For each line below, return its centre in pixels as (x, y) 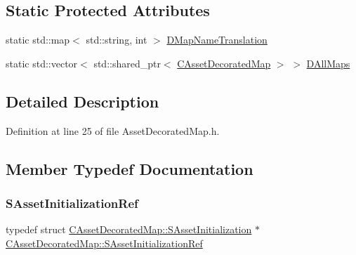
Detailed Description (83, 101)
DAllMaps (328, 63)
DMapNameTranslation (217, 40)
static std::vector (42, 63)
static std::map (38, 40)
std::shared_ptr (127, 63)
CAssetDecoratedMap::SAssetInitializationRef (104, 243)
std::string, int (117, 40)
